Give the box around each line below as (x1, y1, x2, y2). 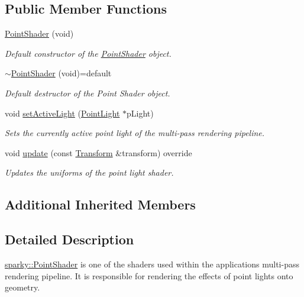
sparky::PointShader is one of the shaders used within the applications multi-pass (5, 257, 299, 270)
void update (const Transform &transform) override (5, 146, 192, 159)
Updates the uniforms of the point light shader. (5, 166, 174, 179)
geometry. (5, 281, 40, 293)
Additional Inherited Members (5, 195, 196, 214)
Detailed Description (5, 230, 134, 248)
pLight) (127, 106, 154, 119)
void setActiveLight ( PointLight (5, 106, 120, 119)
